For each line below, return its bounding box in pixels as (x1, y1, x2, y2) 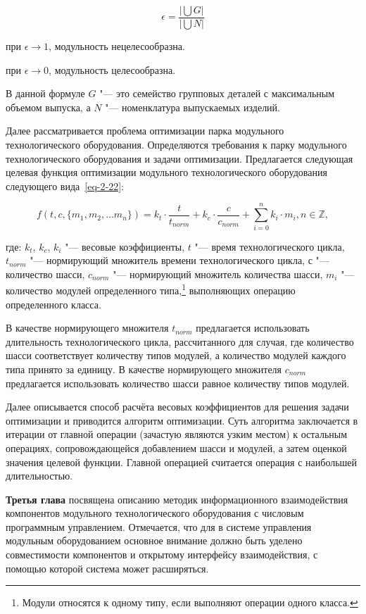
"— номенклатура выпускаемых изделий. (105, 99, 280, 114)
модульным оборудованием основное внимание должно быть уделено (6, 533, 303, 548)
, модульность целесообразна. (49, 62, 176, 77)
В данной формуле (6, 86, 85, 101)
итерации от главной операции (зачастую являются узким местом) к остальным (6, 427, 348, 441)
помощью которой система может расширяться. (6, 560, 209, 575)
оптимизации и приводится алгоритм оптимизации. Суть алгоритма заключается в (6, 413, 358, 427)
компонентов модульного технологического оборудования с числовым (6, 506, 304, 520)
